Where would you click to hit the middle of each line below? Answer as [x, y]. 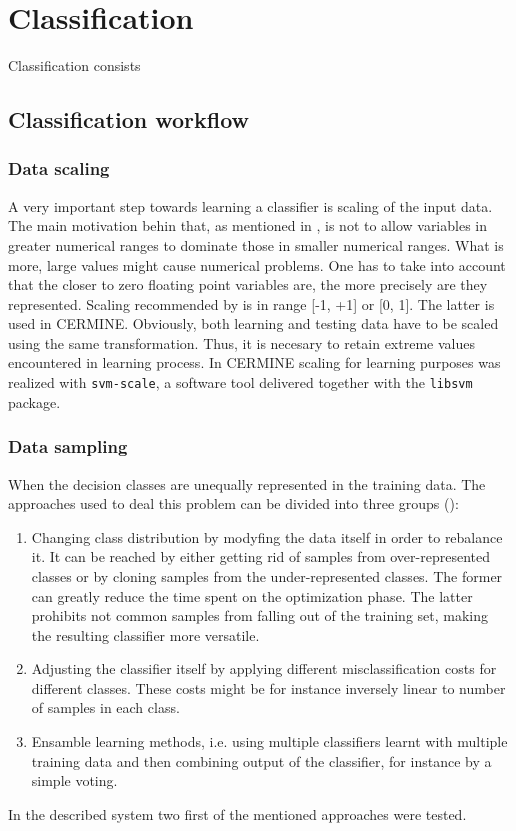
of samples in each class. [105, 707]
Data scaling [59, 168]
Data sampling [68, 446]
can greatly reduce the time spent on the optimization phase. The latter [252, 595]
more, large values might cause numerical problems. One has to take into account [257, 264]
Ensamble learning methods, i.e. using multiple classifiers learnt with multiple [269, 741]
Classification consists [74, 65]
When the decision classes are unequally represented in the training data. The [247, 483]
